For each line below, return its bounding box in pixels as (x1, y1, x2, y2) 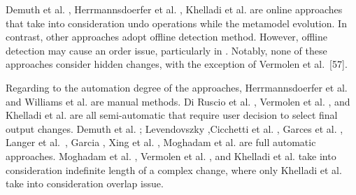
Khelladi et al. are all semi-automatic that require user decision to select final (6, 108, 338, 122)
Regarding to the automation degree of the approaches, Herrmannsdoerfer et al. (6, 80, 348, 94)
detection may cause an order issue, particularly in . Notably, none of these (6, 43, 327, 57)
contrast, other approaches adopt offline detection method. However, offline (6, 29, 327, 44)
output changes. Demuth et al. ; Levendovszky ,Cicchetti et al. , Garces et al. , (6, 121, 343, 136)
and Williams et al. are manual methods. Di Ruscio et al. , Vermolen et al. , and (6, 94, 350, 108)
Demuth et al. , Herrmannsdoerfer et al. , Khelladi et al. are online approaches (6, 2, 343, 16)
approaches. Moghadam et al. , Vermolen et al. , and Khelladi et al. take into (6, 148, 336, 163)
